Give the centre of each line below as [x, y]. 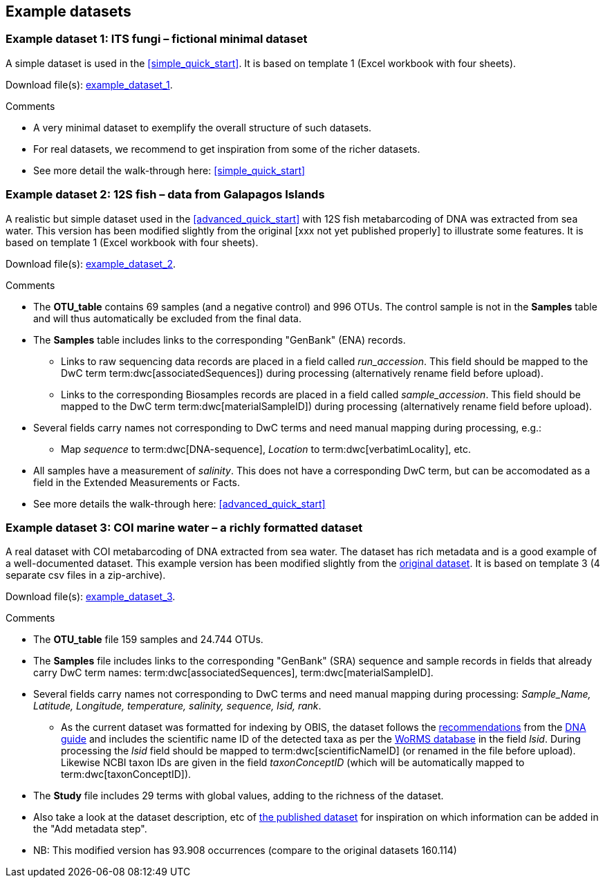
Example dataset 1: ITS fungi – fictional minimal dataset [157, 39]
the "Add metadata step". [90, 829]
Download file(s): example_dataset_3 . [91, 597]
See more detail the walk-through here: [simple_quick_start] [169, 170]
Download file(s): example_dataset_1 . [89, 84]
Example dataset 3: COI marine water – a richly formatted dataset [184, 527]
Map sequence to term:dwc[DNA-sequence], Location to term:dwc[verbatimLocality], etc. [266, 449]
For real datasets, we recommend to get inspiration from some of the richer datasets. [227, 149]
